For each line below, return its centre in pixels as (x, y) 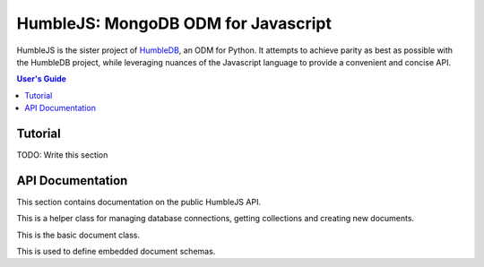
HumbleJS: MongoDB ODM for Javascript (174, 23)
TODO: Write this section (62, 155)
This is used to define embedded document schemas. (116, 252)
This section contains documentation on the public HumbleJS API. (139, 202)
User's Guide (42, 79)
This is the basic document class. (78, 235)
